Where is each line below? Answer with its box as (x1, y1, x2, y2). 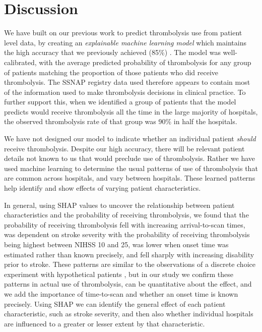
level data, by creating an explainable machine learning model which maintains (4, 37, 246, 47)
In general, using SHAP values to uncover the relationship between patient (4, 199, 235, 210)
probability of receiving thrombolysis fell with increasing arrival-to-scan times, (4, 219, 245, 230)
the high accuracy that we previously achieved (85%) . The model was (4, 47, 221, 58)
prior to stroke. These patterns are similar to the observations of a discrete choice (4, 259, 255, 269)
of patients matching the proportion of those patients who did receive (4, 67, 219, 77)
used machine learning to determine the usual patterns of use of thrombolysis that (4, 162, 258, 173)
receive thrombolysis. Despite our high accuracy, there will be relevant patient (4, 143, 245, 153)
